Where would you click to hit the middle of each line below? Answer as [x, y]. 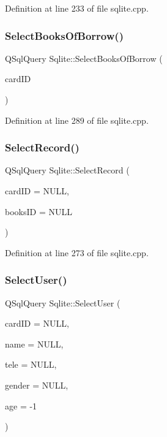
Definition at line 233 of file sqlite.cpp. [77, 8]
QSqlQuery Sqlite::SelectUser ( [63, 302]
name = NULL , [34, 344]
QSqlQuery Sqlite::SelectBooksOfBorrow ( [84, 58]
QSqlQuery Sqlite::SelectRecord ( [67, 170]
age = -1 [21, 405]
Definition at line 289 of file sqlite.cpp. [77, 120]
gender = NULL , [37, 385]
